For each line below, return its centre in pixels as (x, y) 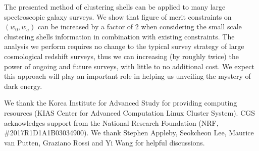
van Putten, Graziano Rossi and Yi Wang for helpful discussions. (105, 142)
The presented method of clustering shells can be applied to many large (115, 7)
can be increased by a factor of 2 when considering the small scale (140, 27)
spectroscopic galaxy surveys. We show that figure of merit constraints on (118, 16)
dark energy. (23, 86)
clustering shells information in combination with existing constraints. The (119, 36)
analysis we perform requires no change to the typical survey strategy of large (124, 46)
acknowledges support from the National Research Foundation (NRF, (111, 122)
